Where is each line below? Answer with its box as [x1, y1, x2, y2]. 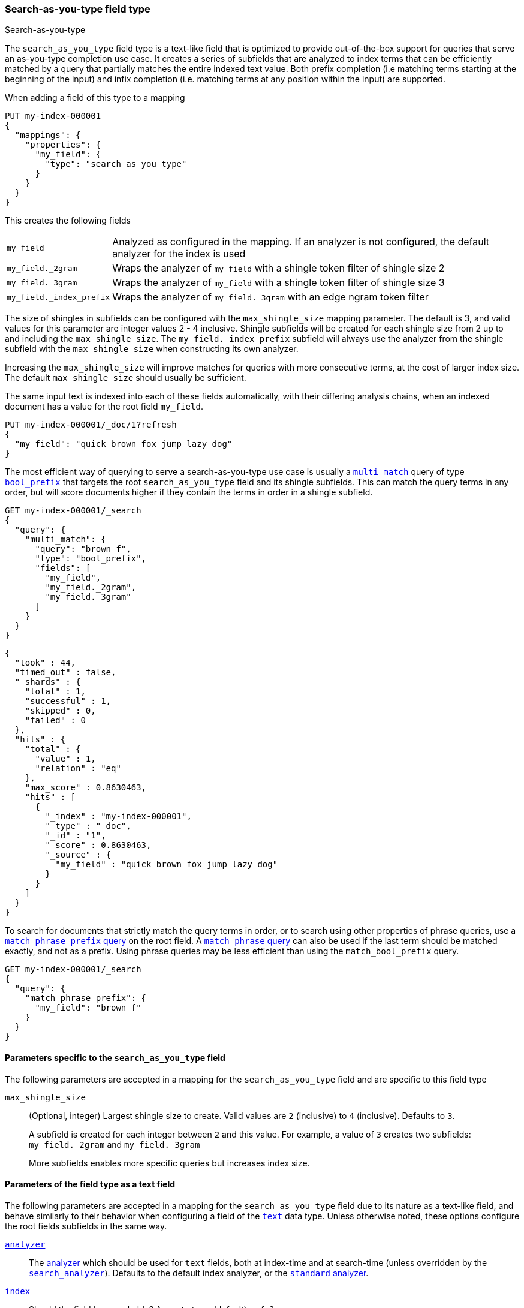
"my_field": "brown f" [35, 1003, 141, 1013]
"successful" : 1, [25, 696, 112, 706]
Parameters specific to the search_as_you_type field [5, 1052, 225, 1063]
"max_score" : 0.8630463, [25, 783, 147, 793]
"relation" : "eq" [35, 763, 121, 774]
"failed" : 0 [25, 715, 86, 726]
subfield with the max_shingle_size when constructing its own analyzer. [5, 344, 299, 354]
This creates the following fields [5, 215, 131, 226]
